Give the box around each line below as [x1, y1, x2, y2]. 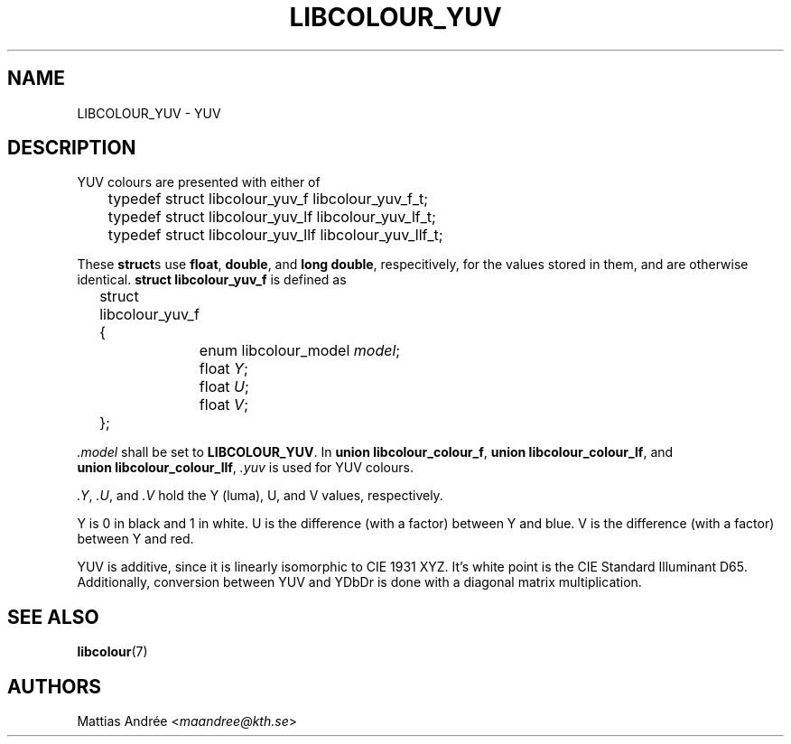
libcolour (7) [77, 644, 148, 660]
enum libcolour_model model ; [199, 341, 401, 360]
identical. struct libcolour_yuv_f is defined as [77, 272, 347, 288]
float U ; [199, 377, 249, 396]
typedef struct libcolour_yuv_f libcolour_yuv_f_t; [107, 190, 428, 209]
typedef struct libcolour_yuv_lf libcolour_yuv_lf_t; [107, 208, 436, 227]
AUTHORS [7, 674, 102, 698]
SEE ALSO [7, 605, 99, 628]
